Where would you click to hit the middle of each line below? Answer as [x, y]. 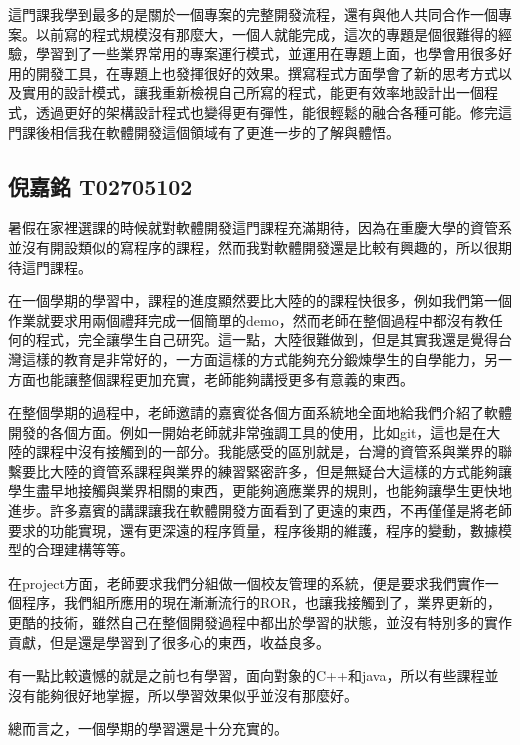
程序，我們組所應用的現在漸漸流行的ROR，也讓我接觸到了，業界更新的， [261, 602]
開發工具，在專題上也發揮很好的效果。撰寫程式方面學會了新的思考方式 [266, 72]
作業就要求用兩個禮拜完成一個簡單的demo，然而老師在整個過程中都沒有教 [248, 319]
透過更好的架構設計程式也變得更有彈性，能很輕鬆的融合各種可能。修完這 [273, 111]
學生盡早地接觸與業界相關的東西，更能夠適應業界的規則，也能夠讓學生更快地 [260, 490]
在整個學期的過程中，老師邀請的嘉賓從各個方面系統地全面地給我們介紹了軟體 [260, 412]
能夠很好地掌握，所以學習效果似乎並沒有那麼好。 [196, 694]
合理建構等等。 [84, 549]
